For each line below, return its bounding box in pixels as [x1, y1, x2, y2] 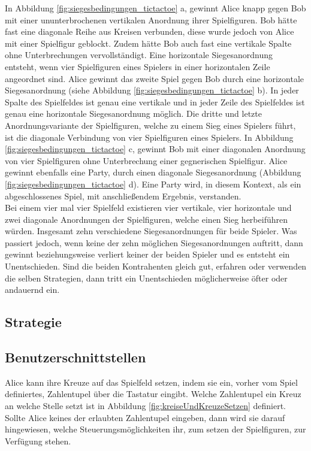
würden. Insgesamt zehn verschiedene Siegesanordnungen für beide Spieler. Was [5, 225, 297, 237]
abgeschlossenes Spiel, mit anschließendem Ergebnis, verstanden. [5, 189, 241, 202]
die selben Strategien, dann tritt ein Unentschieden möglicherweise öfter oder [5, 271, 288, 284]
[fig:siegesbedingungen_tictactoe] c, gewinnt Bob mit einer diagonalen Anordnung [5, 143, 306, 155]
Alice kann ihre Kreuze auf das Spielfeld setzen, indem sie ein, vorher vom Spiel [5, 376, 298, 388]
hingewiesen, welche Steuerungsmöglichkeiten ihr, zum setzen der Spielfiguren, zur [5, 423, 306, 435]
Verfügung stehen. [5, 434, 71, 447]
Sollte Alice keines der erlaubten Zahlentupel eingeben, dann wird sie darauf [5, 411, 285, 423]
